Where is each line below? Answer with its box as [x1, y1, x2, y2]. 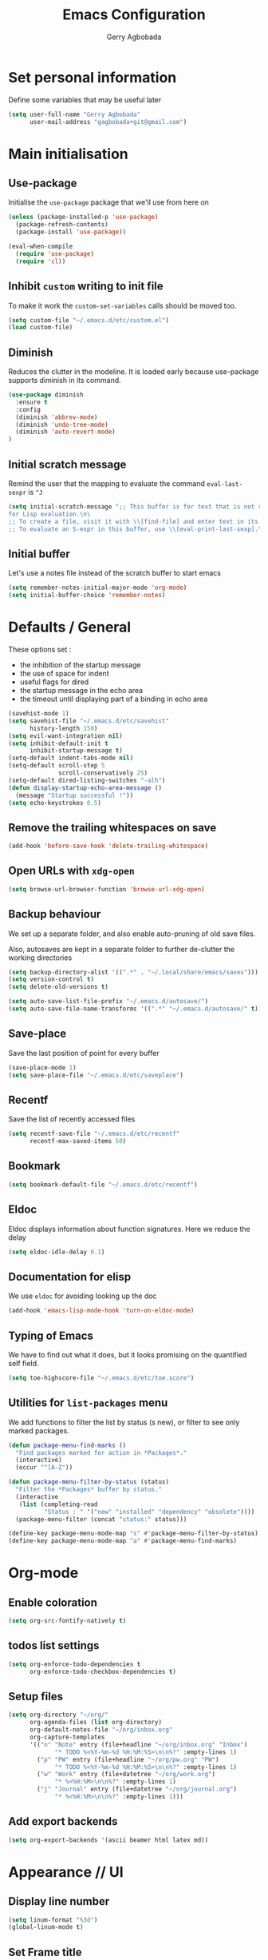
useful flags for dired [19, 677, 89, 687]
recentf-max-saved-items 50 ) [29, 1137, 127, 1145]
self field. [8, 1358, 39, 1368]
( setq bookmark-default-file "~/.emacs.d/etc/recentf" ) [8, 1181, 198, 1189]
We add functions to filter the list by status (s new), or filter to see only [8, 1417, 240, 1427]
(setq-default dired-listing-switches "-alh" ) [8, 776, 166, 784]
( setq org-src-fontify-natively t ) [8, 1617, 127, 1625]
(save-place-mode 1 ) [8, 1063, 77, 1072]
